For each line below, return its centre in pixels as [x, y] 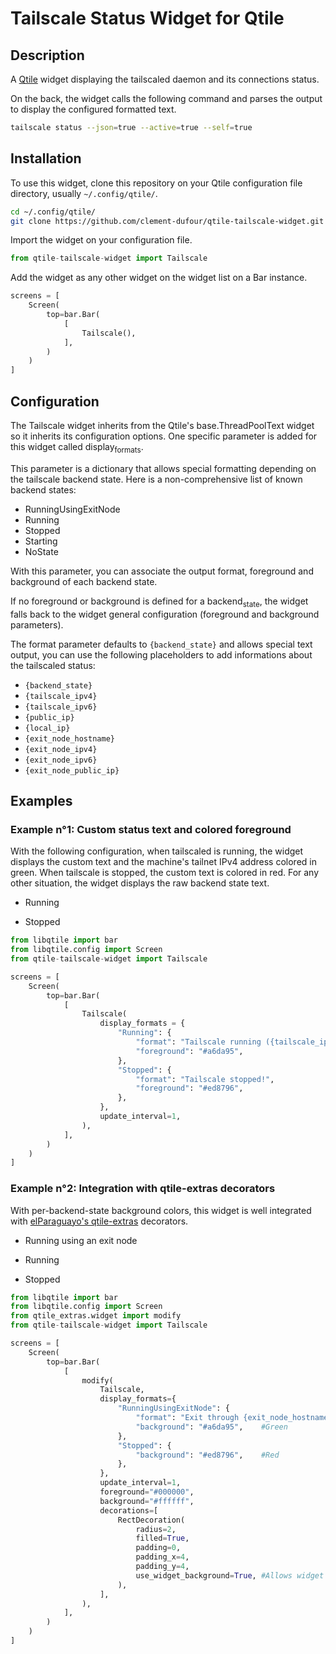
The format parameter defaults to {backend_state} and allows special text [161, 644]
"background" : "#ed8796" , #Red [207, 1455]
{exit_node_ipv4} [61, 749]
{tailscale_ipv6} [61, 707]
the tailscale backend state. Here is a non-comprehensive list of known [156, 479]
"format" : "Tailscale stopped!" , [205, 1079]
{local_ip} [47, 728]
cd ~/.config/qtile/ [53, 212]
